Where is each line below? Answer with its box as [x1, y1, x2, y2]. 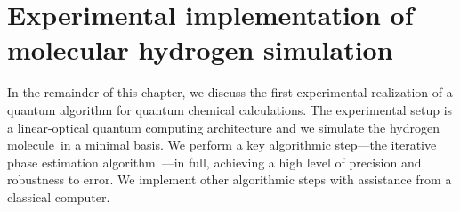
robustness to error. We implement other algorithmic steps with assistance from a [7, 170, 452, 189]
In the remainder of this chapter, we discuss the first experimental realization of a [7, 83, 453, 102]
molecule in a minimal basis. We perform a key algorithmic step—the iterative [7, 135, 437, 154]
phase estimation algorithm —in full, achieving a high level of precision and [7, 152, 422, 171]
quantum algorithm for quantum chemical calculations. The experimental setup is [7, 100, 453, 118]
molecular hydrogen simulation [7, 31, 393, 68]
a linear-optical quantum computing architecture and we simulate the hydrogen [7, 118, 440, 136]
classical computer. [7, 187, 110, 206]
